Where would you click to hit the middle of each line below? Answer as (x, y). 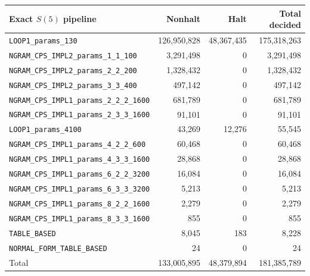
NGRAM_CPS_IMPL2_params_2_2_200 (73, 70)
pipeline (80, 19)
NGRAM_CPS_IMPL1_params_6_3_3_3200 (80, 189)
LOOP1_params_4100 (45, 130)
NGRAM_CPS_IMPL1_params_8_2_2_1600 (80, 204)
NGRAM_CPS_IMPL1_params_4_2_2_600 (77, 145)
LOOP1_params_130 (43, 41)
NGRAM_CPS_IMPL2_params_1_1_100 (73, 56)
